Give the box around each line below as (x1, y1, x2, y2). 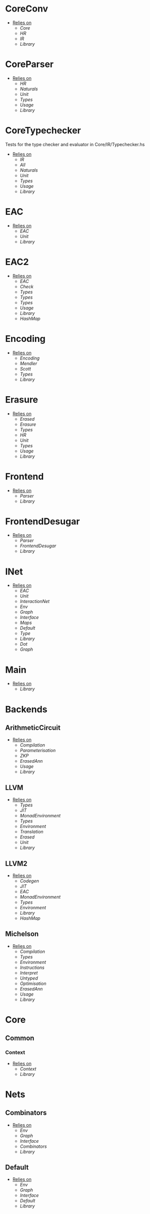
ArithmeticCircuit (5, 723, 61, 732)
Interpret (19, 969, 38, 976)
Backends (5, 703, 47, 715)
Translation (19, 829, 43, 835)
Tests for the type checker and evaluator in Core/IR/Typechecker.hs (5, 141, 145, 147)
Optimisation (19, 980, 46, 987)
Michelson (5, 930, 39, 938)
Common (5, 1034, 34, 1042)
